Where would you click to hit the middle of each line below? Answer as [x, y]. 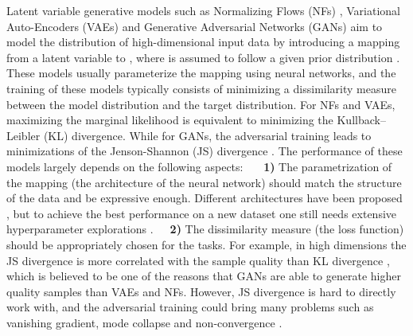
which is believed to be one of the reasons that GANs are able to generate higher [204, 276]
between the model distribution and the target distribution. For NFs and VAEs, [201, 104]
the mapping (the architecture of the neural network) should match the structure [204, 182]
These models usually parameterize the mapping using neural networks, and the [201, 73]
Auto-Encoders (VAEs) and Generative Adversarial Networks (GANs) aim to [195, 26]
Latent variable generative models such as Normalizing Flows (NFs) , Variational [204, 10]
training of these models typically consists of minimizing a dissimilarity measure [201, 88]
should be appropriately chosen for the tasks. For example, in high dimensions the [206, 244]
